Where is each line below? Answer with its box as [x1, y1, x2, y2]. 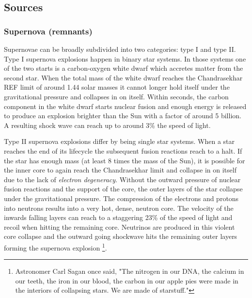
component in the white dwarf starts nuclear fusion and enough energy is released [4, 101, 247, 111]
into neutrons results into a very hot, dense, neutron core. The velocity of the [4, 203, 234, 213]
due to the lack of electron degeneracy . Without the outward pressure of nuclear [4, 174, 241, 184]
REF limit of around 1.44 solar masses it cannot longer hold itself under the [4, 82, 230, 92]
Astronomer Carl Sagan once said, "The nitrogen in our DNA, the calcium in [15, 266, 244, 276]
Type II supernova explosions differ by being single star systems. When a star [4, 136, 235, 146]
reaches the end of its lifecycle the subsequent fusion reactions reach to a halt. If [4, 145, 242, 156]
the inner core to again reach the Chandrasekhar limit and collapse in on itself [4, 165, 236, 175]
